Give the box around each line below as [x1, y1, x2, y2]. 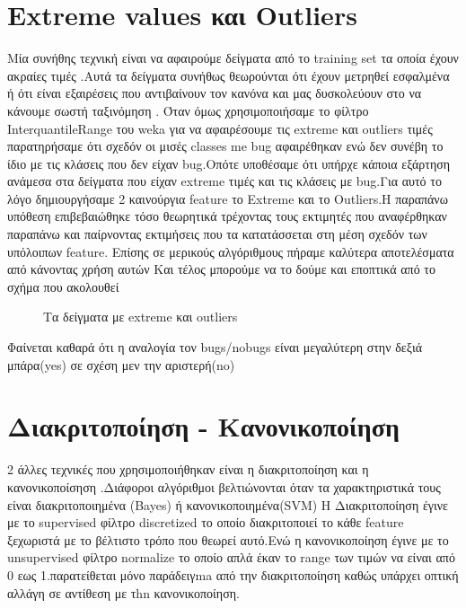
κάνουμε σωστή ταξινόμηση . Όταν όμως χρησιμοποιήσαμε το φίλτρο [7, 101, 369, 119]
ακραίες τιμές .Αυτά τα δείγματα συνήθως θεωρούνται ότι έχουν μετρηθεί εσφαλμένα [7, 66, 450, 84]
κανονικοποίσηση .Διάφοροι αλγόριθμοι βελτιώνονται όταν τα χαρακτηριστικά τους [7, 477, 441, 496]
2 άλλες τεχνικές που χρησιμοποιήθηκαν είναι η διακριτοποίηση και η [7, 460, 369, 479]
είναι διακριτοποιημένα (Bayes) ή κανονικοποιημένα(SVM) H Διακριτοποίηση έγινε [7, 495, 448, 514]
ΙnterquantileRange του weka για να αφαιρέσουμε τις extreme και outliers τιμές [7, 119, 433, 137]
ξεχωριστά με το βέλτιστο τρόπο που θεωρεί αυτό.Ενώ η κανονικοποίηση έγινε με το [7, 530, 449, 549]
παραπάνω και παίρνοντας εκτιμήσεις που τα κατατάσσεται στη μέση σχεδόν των [7, 225, 427, 243]
